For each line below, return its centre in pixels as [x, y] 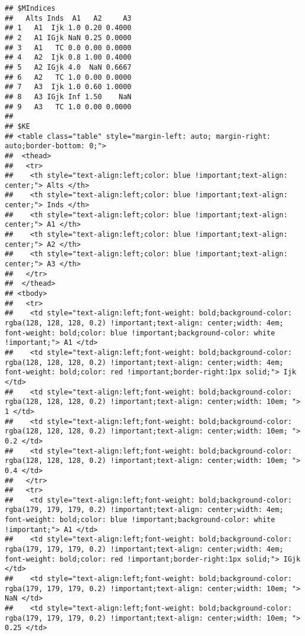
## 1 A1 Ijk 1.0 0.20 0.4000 [68, 28]
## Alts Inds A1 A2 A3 [68, 18]
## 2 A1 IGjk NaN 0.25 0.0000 [68, 37]
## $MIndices [30, 8]
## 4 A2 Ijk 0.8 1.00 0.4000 [68, 58]
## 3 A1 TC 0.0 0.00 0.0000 [68, 48]
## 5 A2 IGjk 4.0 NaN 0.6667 [68, 67]
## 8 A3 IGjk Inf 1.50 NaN [68, 97]
